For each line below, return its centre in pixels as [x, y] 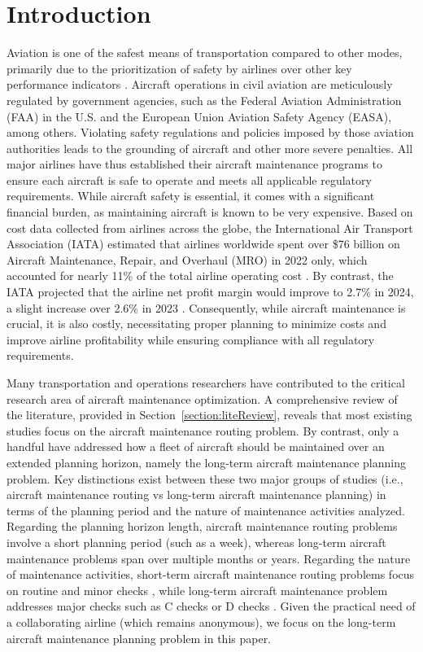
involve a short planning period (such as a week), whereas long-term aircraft [196, 542]
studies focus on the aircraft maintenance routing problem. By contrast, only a [203, 430]
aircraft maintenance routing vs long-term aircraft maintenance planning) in [196, 494]
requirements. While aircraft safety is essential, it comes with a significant [191, 196]
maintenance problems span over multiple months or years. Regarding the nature [209, 558]
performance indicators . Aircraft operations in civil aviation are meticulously [200, 84]
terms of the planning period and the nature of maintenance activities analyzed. [206, 510]
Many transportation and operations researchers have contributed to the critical [206, 383]
